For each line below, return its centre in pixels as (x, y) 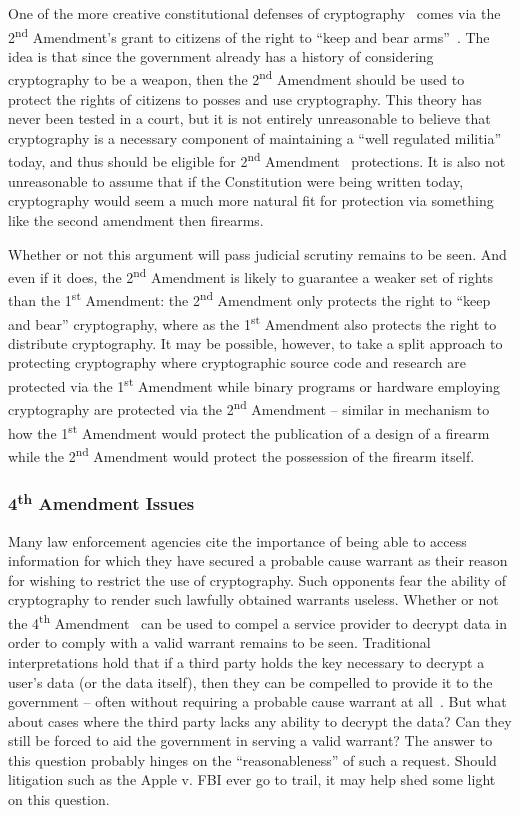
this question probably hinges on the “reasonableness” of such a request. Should (252, 759)
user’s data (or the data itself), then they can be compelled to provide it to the (250, 681)
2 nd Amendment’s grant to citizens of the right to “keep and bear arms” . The (249, 35)
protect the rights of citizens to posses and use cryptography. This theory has (245, 98)
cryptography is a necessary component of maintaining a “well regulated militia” (255, 137)
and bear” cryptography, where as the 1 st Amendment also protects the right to (252, 322)
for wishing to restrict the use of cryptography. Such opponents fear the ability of (257, 579)
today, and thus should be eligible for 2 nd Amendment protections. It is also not (257, 160)
